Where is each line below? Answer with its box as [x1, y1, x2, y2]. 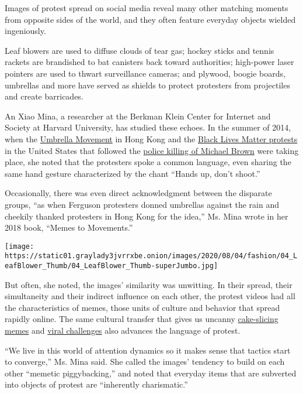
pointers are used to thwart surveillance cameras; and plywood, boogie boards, [5, 67, 285, 79]
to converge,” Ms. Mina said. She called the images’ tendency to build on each [5, 355, 285, 368]
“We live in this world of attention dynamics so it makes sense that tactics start [5, 344, 291, 356]
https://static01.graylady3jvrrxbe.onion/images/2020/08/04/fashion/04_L [5, 252, 298, 261]
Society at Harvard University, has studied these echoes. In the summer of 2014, [5, 121, 291, 133]
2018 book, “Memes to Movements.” [5, 221, 133, 234]
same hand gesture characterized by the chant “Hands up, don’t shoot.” [5, 167, 260, 179]
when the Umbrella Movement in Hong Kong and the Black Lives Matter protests [5, 132, 298, 145]
